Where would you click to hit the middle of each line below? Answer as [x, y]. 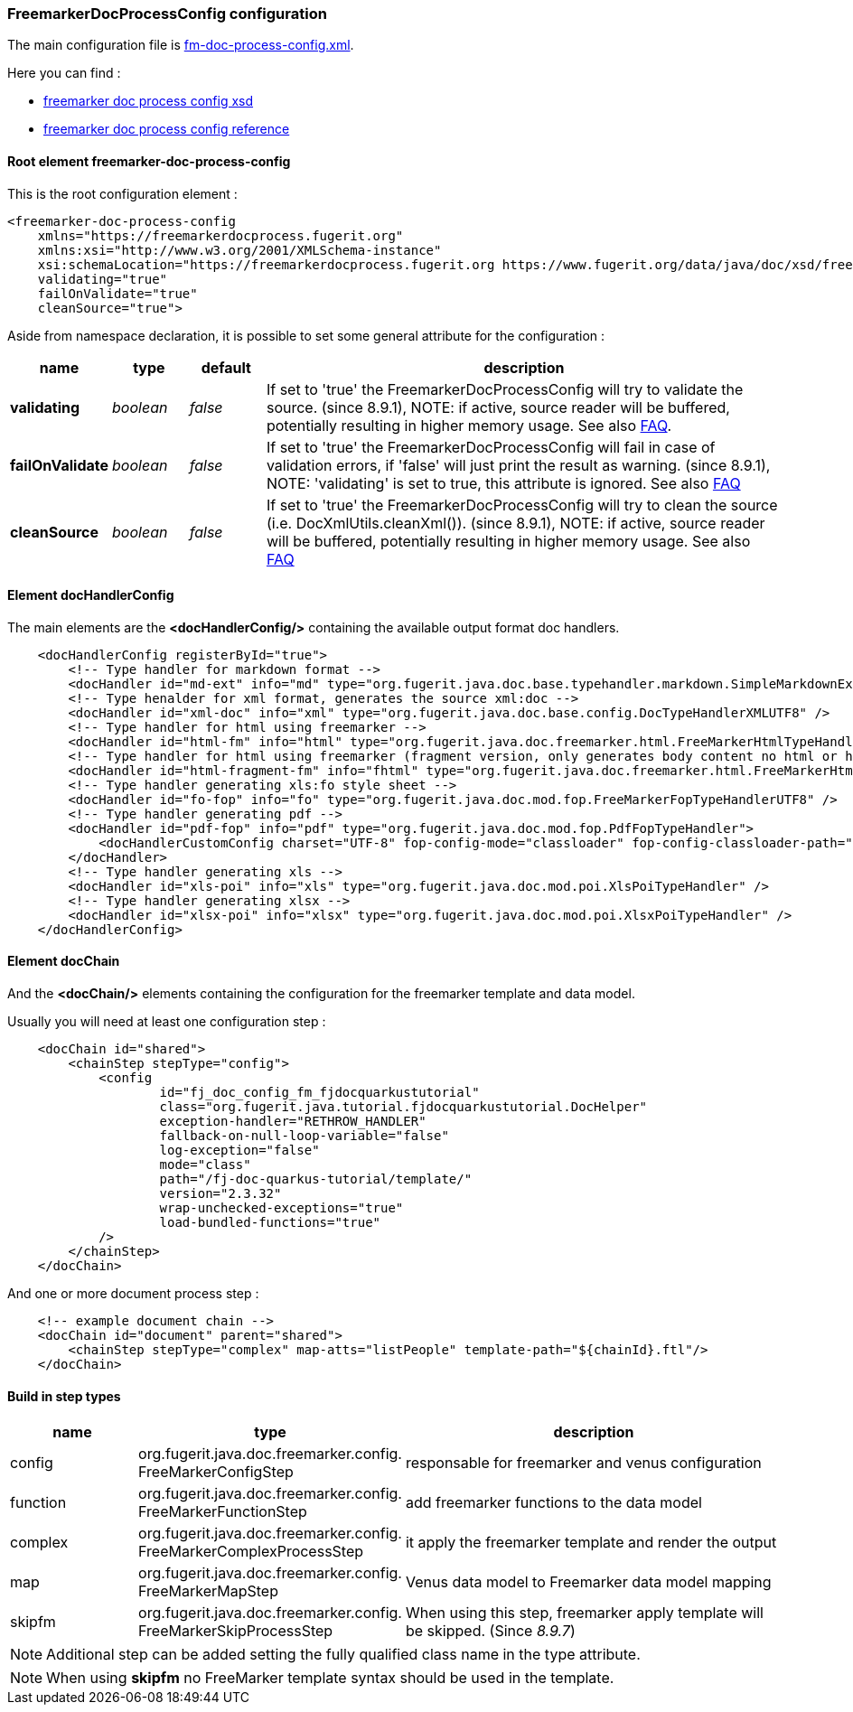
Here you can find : [64, 73]
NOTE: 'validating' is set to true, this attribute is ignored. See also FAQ [503, 483]
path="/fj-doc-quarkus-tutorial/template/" [316, 1179]
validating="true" [103, 279]
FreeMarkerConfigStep [216, 1472]
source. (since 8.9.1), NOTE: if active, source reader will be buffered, [498, 407]
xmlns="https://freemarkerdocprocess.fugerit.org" [220, 235]
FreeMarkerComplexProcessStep [251, 1552]
